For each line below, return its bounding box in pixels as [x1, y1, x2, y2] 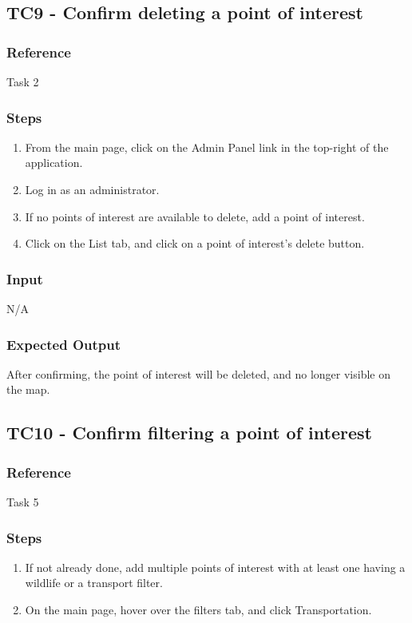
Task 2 [6, 73, 39, 89]
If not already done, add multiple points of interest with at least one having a [25, 558, 406, 575]
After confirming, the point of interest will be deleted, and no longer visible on [6, 365, 391, 382]
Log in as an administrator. [25, 181, 160, 197]
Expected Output [6, 334, 121, 354]
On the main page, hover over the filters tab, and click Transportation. [25, 601, 372, 617]
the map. [6, 381, 50, 398]
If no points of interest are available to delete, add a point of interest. [25, 208, 365, 224]
